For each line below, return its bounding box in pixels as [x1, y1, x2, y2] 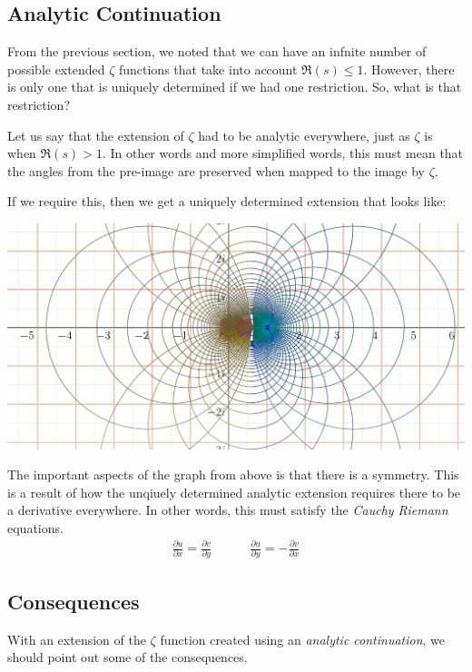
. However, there [363, 59, 455, 78]
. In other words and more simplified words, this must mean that [102, 143, 464, 163]
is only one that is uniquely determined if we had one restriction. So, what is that [7, 77, 462, 96]
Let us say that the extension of [7, 125, 184, 144]
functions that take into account [118, 59, 298, 78]
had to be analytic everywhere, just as [198, 125, 410, 144]
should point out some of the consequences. [7, 647, 248, 667]
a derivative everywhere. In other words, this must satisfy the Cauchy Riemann [7, 500, 448, 519]
